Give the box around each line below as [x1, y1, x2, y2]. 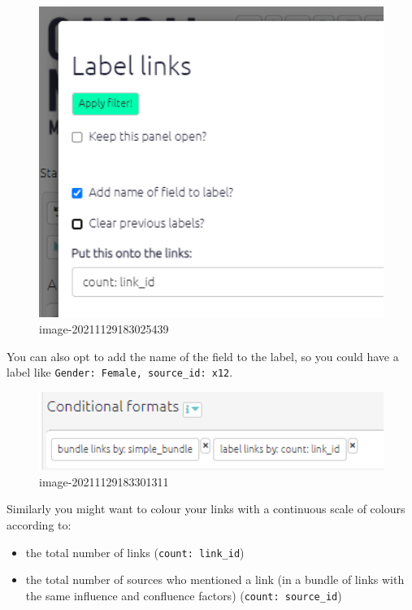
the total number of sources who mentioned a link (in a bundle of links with [25, 571, 405, 588]
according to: [7, 516, 72, 533]
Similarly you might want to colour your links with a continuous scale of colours [7, 500, 405, 517]
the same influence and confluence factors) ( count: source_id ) [25, 586, 342, 603]
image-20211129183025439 [39, 320, 169, 338]
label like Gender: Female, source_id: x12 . [7, 364, 233, 381]
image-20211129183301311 [39, 473, 169, 490]
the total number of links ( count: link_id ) [25, 543, 245, 560]
